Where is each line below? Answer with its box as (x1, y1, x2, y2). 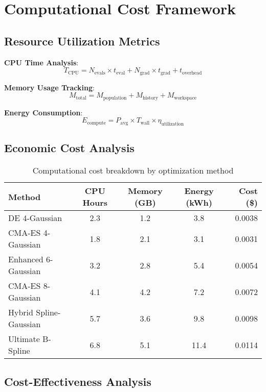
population (103, 95, 127, 101)
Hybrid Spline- (8, 306, 61, 318)
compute (87, 120, 106, 126)
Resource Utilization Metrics (4, 33, 160, 48)
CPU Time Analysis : (4, 57, 79, 67)
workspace (174, 95, 197, 101)
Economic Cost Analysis (4, 140, 135, 156)
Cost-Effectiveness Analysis (4, 373, 151, 389)
